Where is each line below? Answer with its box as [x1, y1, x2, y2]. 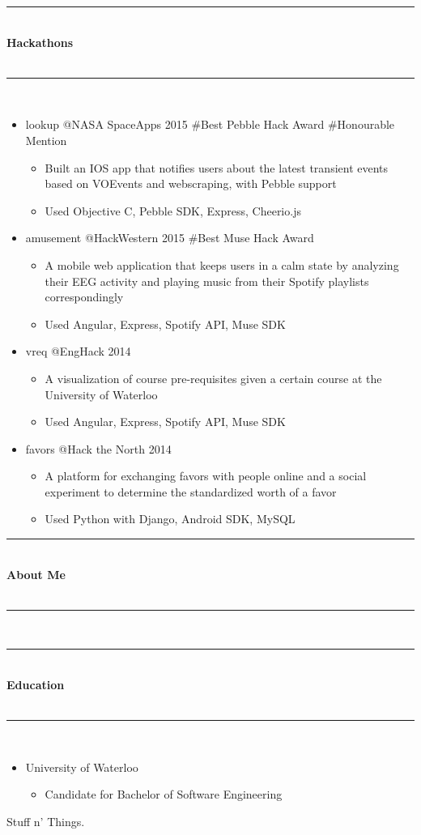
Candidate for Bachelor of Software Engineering [45, 786, 283, 803]
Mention [25, 131, 67, 148]
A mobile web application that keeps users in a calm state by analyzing [45, 256, 399, 273]
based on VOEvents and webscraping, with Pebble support [45, 175, 337, 192]
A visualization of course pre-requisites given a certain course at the [45, 369, 382, 386]
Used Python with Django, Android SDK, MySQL [45, 510, 296, 527]
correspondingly [45, 288, 124, 305]
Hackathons [6, 33, 74, 50]
